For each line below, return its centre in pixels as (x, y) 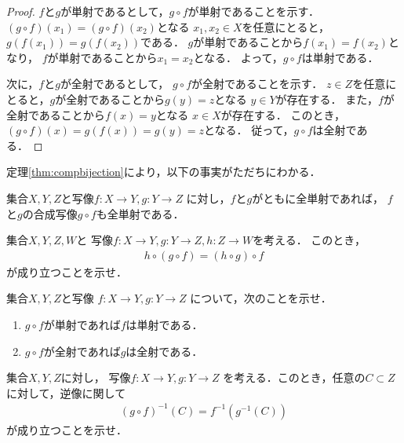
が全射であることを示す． (257, 84)
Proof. (21, 11)
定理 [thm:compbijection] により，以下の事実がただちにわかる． (164, 172)
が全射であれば (82, 351)
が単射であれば (82, 324)
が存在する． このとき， (283, 114)
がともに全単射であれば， (318, 198)
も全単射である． (140, 213)
